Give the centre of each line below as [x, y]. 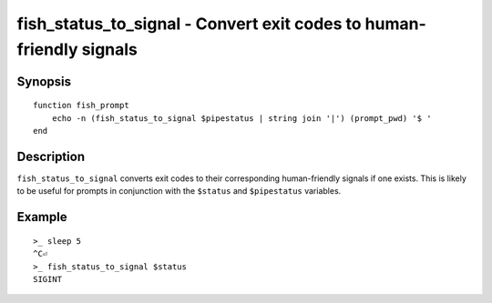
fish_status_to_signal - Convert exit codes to [189, 24]
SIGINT [48, 279]
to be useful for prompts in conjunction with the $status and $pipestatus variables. [179, 191]
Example [42, 217]
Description [51, 156]
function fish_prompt [81, 106]
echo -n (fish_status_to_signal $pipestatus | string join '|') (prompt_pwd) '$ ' [241, 118]
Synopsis [44, 81]
